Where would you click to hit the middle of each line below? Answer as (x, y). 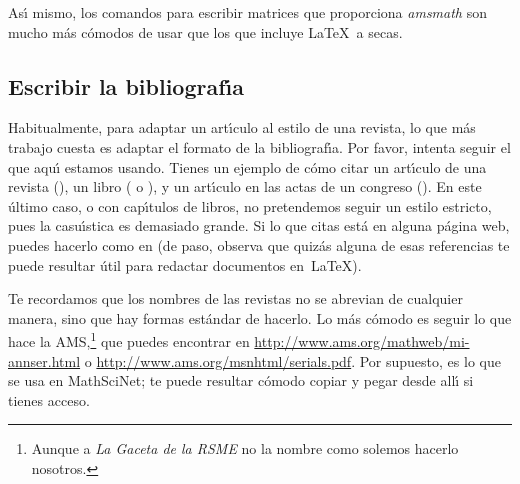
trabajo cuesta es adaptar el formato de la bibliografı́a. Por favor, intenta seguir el (259, 146)
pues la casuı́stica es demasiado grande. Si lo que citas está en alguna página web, (259, 225)
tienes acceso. (49, 399)
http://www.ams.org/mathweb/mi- (362, 340)
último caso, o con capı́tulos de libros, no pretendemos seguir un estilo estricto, (250, 205)
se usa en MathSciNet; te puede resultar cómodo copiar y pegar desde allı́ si (241, 380)
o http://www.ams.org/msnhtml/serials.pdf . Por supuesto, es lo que (292, 360)
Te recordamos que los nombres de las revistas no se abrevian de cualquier (235, 298)
